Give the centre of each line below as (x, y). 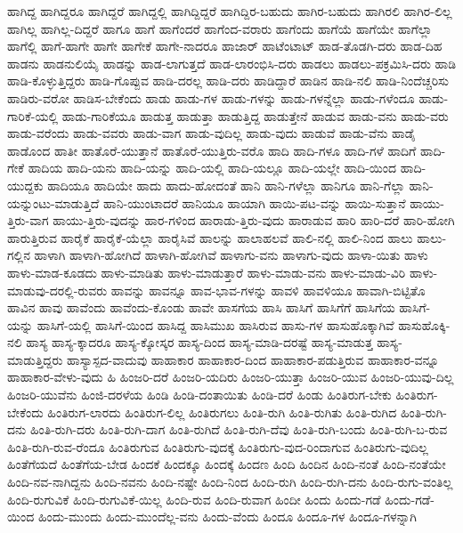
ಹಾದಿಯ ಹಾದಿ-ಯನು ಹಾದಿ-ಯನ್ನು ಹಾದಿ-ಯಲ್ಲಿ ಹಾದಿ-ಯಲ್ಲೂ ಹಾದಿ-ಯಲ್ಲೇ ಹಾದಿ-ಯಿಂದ (212, 168)
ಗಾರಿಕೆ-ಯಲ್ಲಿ (33, 115)
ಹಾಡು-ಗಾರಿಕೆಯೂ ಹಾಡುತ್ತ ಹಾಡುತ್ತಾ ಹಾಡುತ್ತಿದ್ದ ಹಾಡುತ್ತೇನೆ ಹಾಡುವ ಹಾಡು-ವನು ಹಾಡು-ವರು (255, 115)
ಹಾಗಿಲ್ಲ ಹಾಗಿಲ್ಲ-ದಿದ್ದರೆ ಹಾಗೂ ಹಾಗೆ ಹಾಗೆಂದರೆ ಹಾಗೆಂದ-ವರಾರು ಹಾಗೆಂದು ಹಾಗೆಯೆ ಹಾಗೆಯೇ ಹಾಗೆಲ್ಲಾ (220, 28)
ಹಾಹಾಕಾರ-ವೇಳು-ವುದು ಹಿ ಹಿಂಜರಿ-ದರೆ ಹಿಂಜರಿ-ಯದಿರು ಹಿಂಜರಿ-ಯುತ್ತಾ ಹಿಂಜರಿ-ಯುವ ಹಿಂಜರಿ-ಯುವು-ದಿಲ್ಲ (231, 377)
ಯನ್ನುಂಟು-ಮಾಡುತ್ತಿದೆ (53, 202)
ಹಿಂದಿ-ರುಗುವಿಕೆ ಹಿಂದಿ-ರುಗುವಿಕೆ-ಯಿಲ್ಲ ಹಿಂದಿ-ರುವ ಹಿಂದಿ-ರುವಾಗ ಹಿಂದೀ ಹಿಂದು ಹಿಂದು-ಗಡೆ (194, 499)
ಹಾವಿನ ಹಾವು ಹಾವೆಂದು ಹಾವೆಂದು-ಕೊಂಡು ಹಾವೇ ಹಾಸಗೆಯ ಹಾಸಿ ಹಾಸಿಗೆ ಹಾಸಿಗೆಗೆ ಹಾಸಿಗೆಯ (201, 307)
